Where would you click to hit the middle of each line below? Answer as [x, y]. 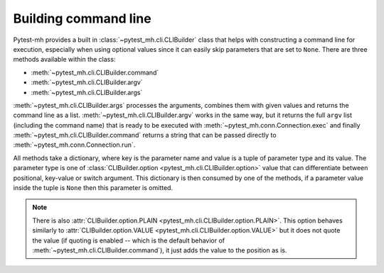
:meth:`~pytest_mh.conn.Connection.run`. [74, 145]
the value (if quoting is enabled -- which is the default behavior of [129, 240]
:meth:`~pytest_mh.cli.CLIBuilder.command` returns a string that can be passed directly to [145, 135]
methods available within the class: [64, 60]
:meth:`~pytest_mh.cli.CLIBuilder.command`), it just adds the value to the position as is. [160, 250]
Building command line [82, 18]
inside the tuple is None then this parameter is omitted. [93, 188]
